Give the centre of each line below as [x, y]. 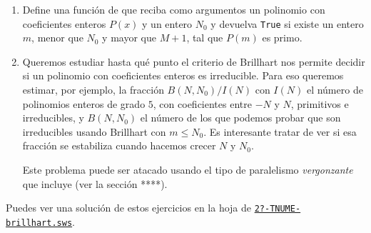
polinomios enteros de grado [84, 103]
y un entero [167, 23]
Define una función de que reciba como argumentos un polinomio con [174, 9]
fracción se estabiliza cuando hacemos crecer [119, 145]
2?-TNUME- [278, 209]
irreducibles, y [53, 118]
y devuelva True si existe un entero [287, 23]
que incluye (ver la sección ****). [95, 183]
